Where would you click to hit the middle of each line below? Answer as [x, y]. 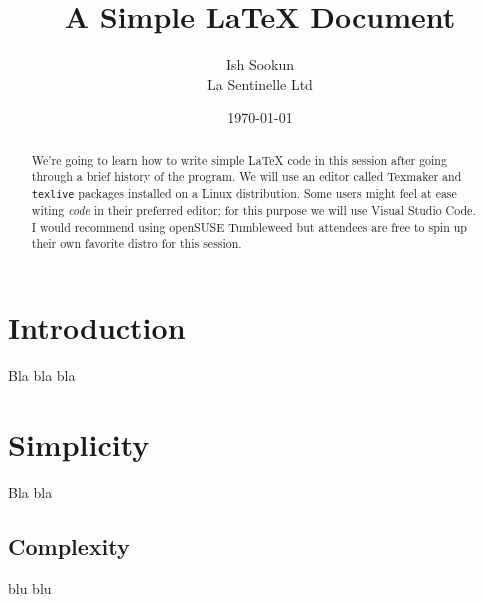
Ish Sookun [260, 64]
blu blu [30, 587]
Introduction [97, 327]
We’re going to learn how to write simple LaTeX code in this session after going [239, 159]
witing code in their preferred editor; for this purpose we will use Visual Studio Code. [253, 210]
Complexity [69, 545]
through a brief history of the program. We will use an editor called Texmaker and [246, 176]
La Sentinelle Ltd [260, 83]
